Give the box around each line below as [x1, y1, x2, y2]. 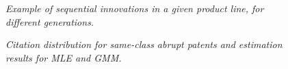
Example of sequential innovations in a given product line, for [5, 1, 264, 15]
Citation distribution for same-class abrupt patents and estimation [5, 37, 283, 51]
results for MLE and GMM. [5, 50, 122, 64]
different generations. [5, 14, 94, 28]
